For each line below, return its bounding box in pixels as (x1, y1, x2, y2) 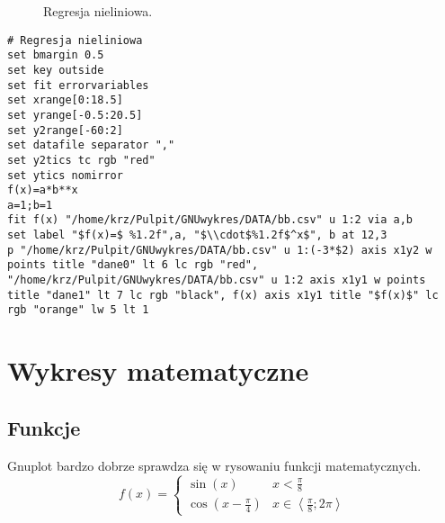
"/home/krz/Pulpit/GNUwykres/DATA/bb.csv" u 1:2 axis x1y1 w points (7, 274, 426, 287)
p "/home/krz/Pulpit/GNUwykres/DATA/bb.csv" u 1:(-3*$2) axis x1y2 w (7, 243, 432, 257)
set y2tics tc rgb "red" (7, 153, 156, 167)
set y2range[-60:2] (7, 123, 123, 137)
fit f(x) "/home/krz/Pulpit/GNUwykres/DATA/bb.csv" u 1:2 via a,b (7, 213, 414, 227)
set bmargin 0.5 (7, 49, 104, 62)
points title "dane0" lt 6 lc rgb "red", (7, 258, 259, 272)
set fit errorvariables (7, 78, 149, 92)
